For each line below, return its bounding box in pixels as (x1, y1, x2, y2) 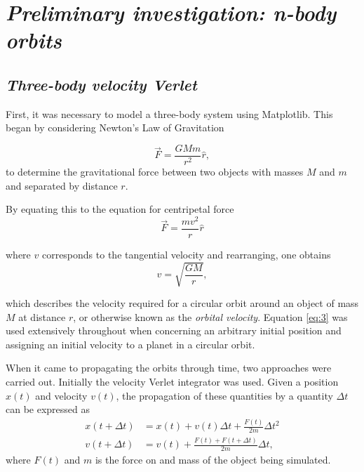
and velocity (35, 388, 88, 402)
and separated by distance (6, 178, 118, 192)
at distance (18, 309, 66, 324)
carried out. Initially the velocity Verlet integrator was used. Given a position (6, 374, 339, 389)
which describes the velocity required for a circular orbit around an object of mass (6, 296, 359, 310)
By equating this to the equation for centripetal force (6, 202, 234, 216)
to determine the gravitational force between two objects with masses (6, 164, 304, 179)
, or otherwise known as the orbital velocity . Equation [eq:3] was (73, 309, 348, 324)
